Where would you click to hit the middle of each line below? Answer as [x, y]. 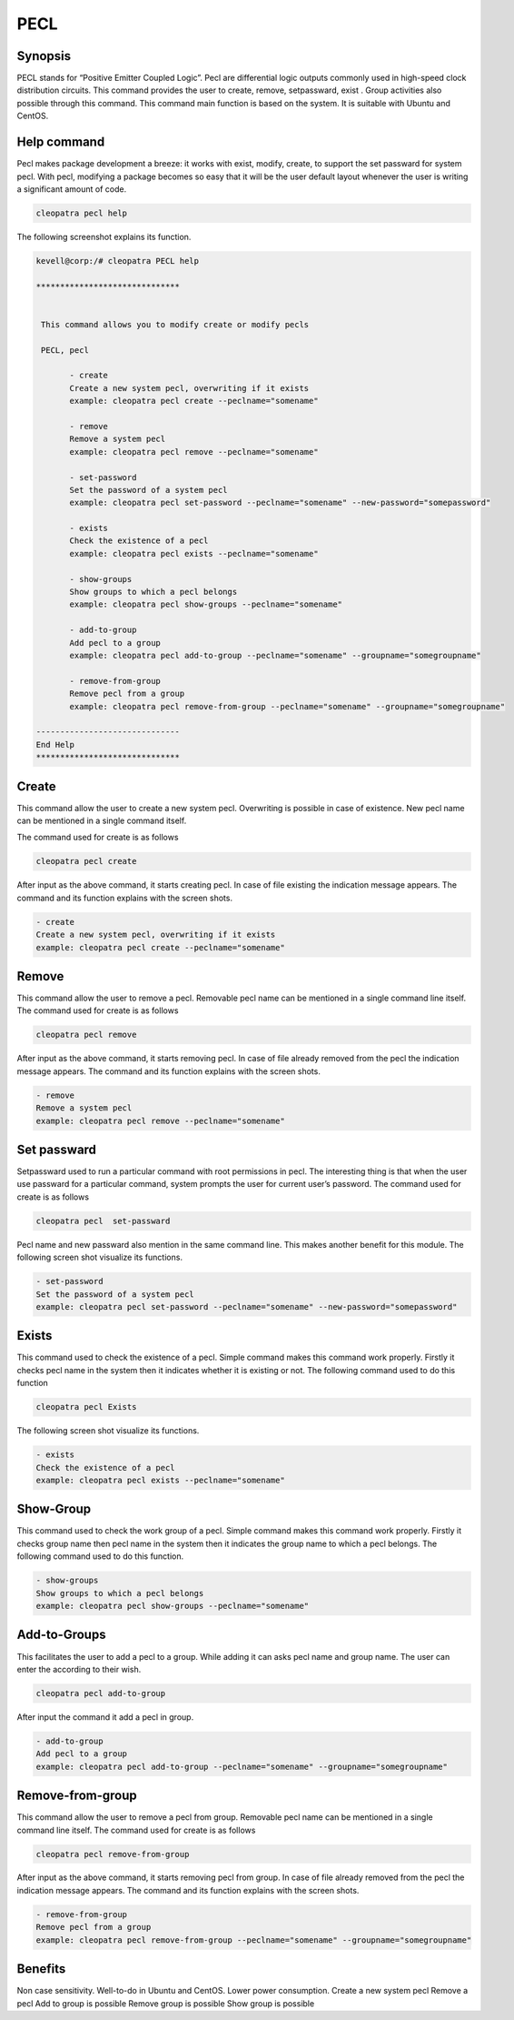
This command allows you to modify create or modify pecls [175, 324]
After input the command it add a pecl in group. [105, 1717]
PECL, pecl [65, 350]
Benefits [41, 1969]
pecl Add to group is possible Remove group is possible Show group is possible [166, 2003]
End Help [55, 744]
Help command [61, 142]
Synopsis [44, 56]
